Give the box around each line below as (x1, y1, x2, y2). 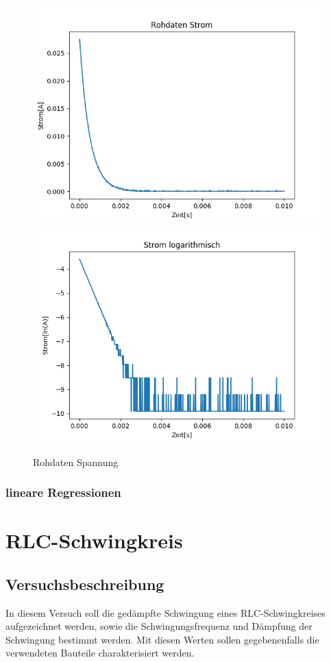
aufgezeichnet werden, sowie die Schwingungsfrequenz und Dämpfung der (5, 619, 312, 633)
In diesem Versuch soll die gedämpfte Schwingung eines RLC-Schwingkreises (5, 605, 326, 620)
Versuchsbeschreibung (5, 573, 164, 594)
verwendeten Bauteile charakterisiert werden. (5, 646, 195, 660)
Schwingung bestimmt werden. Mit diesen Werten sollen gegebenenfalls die (5, 632, 319, 646)
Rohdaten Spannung (33, 454, 119, 469)
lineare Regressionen (5, 484, 121, 501)
